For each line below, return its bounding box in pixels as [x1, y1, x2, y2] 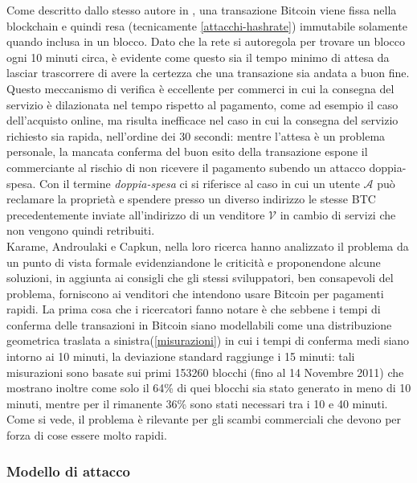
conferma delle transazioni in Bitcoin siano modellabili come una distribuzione [6, 316, 392, 333]
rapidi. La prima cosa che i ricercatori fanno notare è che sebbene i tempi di [6, 301, 381, 317]
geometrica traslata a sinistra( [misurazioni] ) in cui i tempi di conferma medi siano [6, 332, 410, 349]
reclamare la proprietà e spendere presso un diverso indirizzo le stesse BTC [6, 190, 376, 207]
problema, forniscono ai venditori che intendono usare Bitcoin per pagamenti [6, 284, 384, 301]
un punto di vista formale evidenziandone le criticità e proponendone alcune [6, 253, 381, 270]
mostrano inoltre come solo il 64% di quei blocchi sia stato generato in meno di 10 [6, 379, 411, 396]
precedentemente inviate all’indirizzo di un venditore [6, 206, 265, 223]
